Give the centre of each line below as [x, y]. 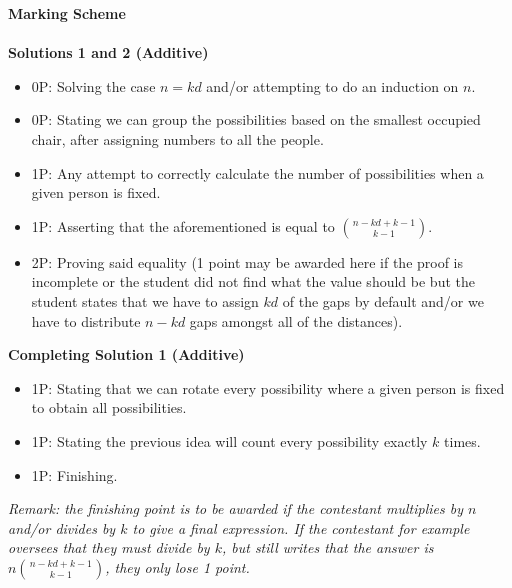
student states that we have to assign [145, 300]
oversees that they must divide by [109, 547]
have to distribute [86, 320]
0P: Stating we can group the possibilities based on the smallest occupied [256, 119]
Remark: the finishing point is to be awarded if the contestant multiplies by [235, 508]
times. [462, 440]
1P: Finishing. [74, 474]
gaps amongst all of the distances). [296, 320]
